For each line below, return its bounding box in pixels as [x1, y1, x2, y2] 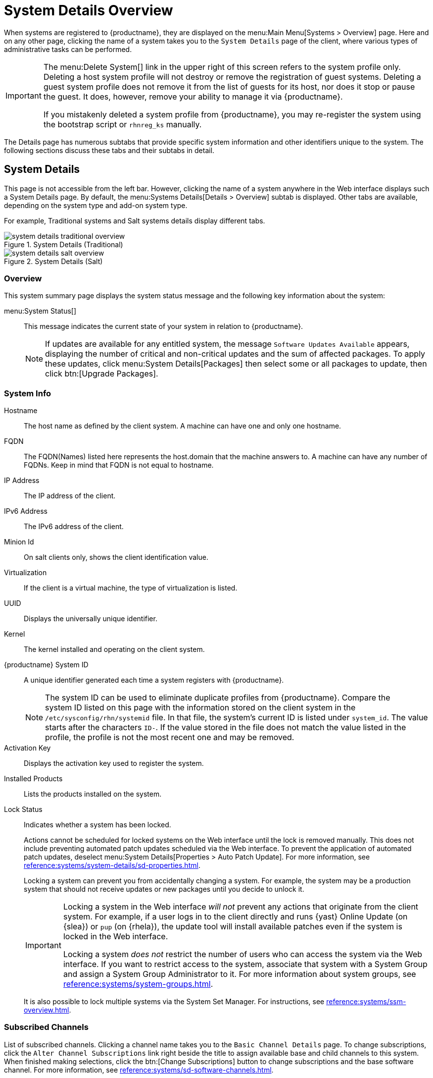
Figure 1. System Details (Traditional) [4, 240, 123, 249]
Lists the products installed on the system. [24, 790, 162, 799]
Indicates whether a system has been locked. [24, 820, 171, 829]
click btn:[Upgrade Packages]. [45, 369, 158, 379]
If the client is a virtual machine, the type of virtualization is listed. [24, 584, 238, 593]
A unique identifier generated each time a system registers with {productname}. [24, 676, 284, 685]
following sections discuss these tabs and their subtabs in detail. [4, 146, 215, 155]
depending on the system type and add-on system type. [4, 201, 188, 210]
